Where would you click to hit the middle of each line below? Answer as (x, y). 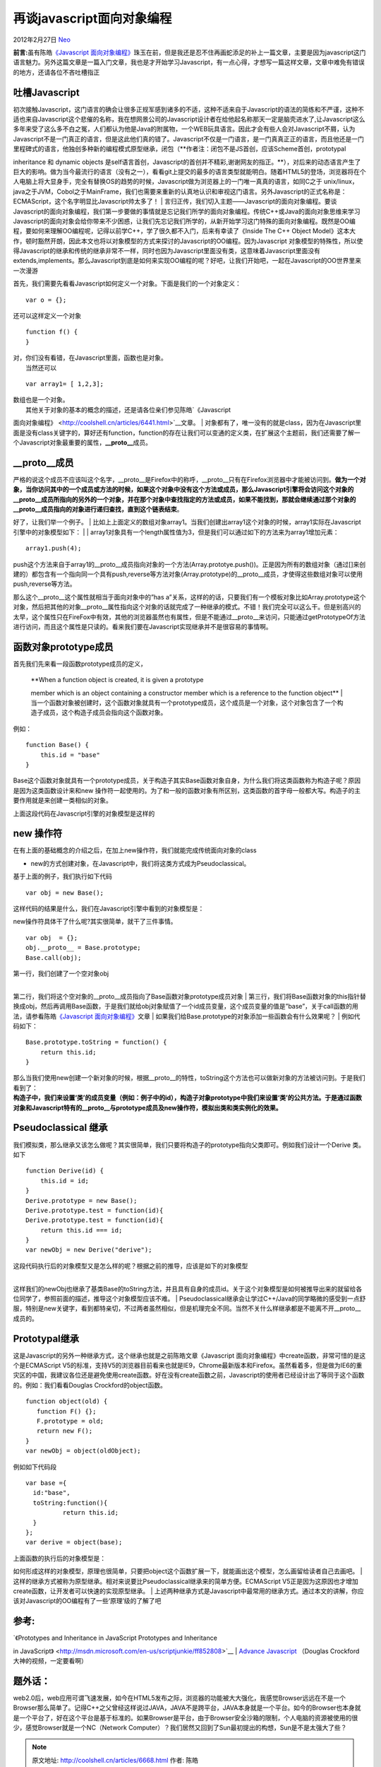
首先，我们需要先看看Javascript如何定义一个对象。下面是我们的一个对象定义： (127, 283)
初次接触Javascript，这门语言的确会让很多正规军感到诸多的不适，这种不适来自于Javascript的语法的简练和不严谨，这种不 (189, 109)
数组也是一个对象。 (41, 400)
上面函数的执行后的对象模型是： (59, 1558)
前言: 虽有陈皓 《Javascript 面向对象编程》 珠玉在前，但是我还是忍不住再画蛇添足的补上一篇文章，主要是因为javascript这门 (189, 52)
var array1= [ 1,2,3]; (65, 384)
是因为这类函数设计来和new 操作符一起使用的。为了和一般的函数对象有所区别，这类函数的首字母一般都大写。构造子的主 (187, 790)
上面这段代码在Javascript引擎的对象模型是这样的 (84, 814)
